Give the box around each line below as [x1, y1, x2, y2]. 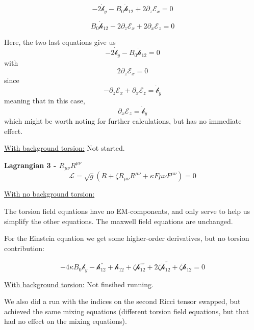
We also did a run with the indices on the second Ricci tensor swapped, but [4, 296, 241, 307]
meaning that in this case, [4, 95, 85, 105]
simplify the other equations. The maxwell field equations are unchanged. [4, 215, 233, 226]
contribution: [4, 242, 45, 253]
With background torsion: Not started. [4, 143, 125, 153]
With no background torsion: [4, 188, 95, 199]
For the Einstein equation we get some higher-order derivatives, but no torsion [4, 233, 249, 243]
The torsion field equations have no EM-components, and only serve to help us [4, 206, 250, 216]
